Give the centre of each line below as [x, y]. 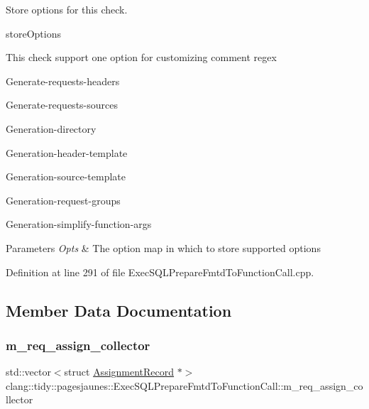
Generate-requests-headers [63, 81]
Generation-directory [51, 128]
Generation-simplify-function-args [79, 224]
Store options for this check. [67, 9]
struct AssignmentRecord [119, 372]
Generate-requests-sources [62, 105]
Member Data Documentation [119, 310]
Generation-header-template [67, 152]
